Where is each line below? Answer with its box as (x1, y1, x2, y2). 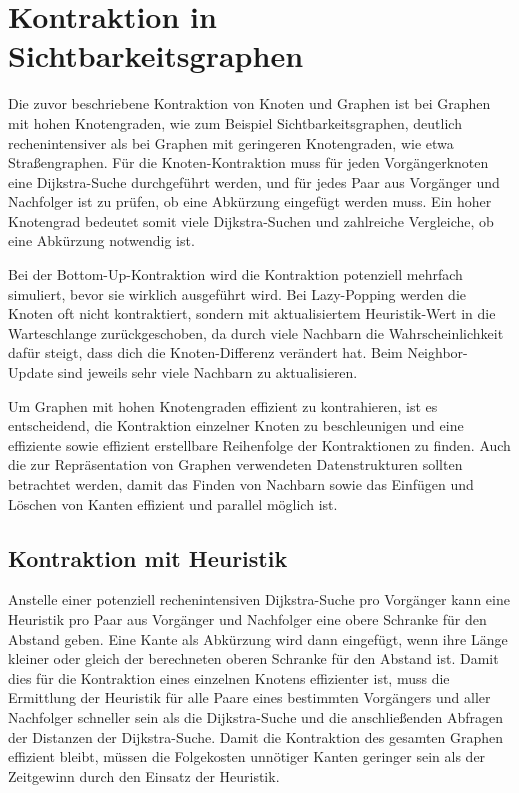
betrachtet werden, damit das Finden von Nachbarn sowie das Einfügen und (8, 474, 474, 494)
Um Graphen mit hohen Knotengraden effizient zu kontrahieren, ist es (8, 395, 438, 416)
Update (8, 362, 54, 383)
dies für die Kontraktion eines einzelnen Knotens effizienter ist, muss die (8, 667, 450, 688)
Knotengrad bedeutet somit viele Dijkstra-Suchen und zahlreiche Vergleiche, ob (8, 210, 494, 231)
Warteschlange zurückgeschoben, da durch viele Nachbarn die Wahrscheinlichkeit (8, 322, 504, 343)
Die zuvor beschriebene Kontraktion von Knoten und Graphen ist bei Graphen (8, 93, 491, 114)
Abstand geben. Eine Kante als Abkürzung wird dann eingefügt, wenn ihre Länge (8, 628, 508, 649)
